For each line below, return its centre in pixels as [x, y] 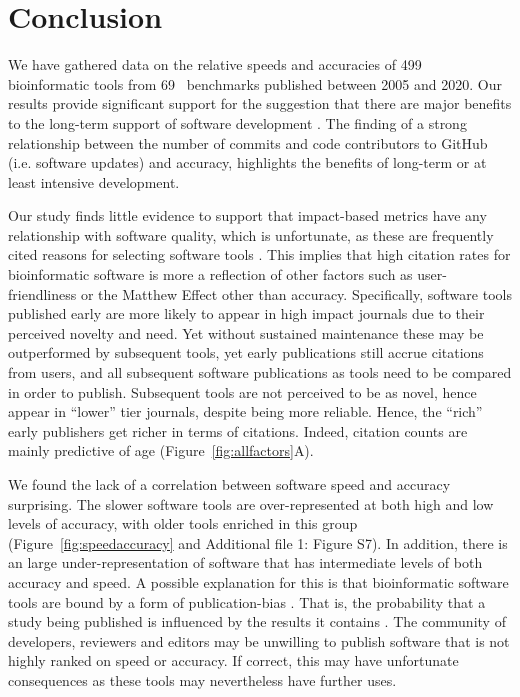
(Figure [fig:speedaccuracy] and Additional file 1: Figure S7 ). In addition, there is [258, 542]
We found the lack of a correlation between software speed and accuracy [229, 484]
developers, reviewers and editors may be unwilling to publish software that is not [259, 640]
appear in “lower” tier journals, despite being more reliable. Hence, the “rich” [245, 411]
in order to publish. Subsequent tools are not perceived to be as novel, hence [242, 391]
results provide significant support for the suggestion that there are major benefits [260, 103]
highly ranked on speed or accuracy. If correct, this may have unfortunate [233, 660]
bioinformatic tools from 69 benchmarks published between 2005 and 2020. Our [255, 83]
